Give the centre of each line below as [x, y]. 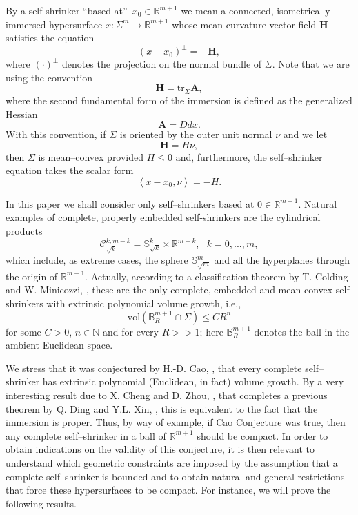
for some [23, 331]
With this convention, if [56, 134]
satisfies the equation [50, 38]
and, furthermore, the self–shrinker [249, 156]
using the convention [49, 77]
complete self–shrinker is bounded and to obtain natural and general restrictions [175, 476]
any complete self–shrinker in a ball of [86, 435]
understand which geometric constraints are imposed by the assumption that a [172, 463]
